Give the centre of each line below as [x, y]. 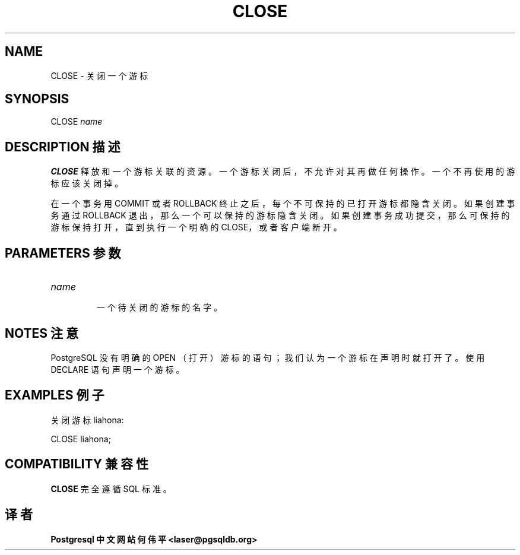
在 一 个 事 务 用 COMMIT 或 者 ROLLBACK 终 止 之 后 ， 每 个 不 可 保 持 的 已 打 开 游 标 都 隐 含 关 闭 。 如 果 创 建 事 [283, 204]
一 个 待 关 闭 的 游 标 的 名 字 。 [159, 307]
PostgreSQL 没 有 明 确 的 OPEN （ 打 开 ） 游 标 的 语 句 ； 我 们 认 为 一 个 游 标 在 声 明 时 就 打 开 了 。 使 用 [268, 357]
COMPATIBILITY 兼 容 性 [77, 464]
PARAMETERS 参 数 [63, 253]
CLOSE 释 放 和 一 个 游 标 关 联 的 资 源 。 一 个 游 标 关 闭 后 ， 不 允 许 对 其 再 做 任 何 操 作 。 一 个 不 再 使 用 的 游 [283, 172]
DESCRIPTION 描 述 [63, 147]
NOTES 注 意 [42, 333]
